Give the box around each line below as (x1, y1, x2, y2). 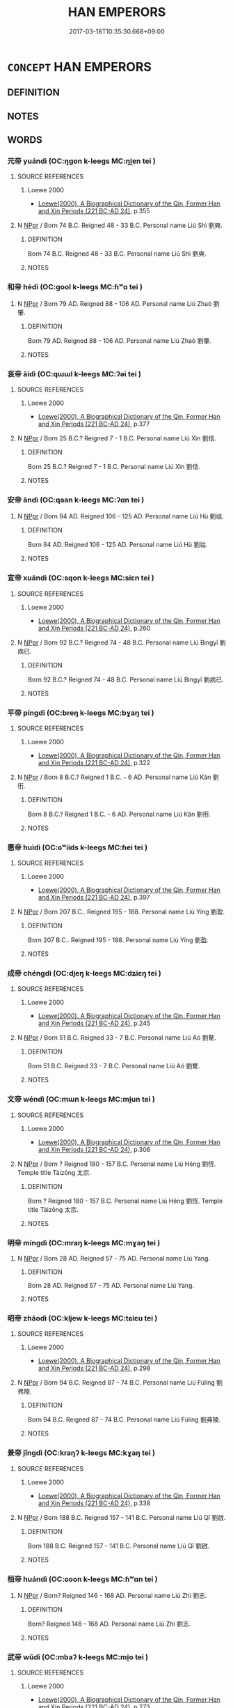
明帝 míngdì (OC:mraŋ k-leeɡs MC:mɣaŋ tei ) (7, 1238, 161, 1247)
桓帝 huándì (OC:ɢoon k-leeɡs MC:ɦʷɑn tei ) (7, 1574, 158, 1584)
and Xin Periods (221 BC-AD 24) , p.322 (38, 758, 151, 767)
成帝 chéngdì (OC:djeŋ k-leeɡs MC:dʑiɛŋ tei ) (7, 969, 161, 978)
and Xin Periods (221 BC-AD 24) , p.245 (38, 1019, 151, 1028)
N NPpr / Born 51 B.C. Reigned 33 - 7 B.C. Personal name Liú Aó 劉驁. (17, 1033, 217, 1042)
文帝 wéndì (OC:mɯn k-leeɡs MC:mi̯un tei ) (7, 1095, 155, 1105)
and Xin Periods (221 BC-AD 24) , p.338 (38, 1499, 151, 1507)
